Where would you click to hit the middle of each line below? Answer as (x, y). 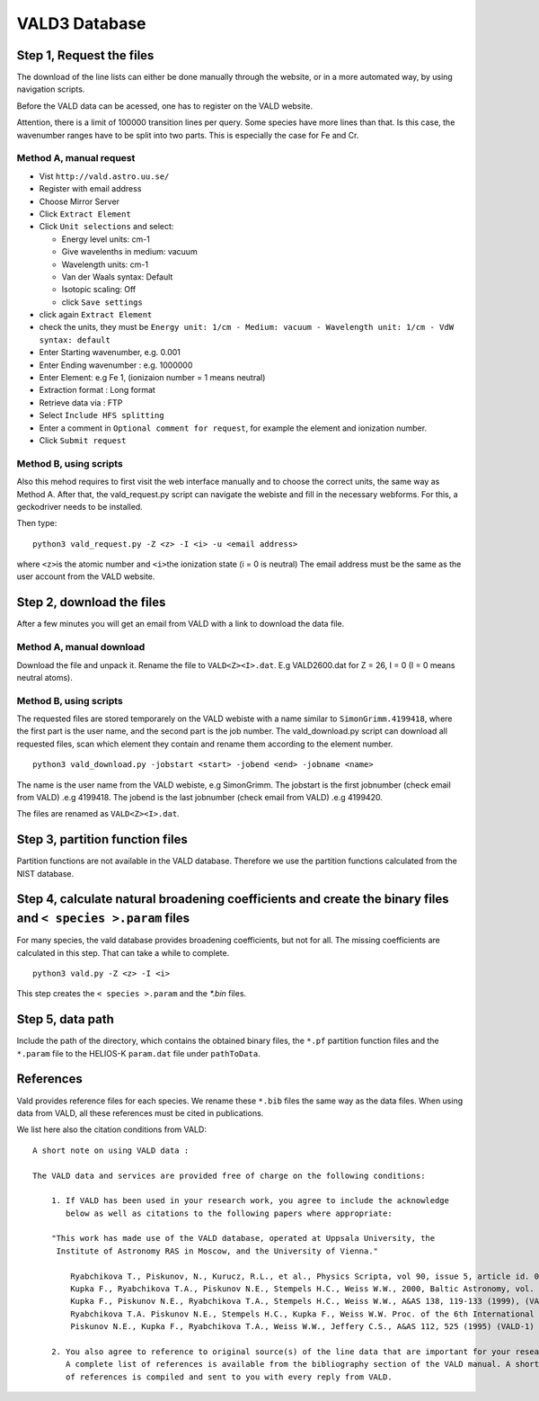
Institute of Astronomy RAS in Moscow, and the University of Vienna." (217, 1251)
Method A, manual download (81, 647)
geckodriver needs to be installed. (80, 506)
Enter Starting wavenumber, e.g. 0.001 (110, 352)
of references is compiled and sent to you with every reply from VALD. (229, 1377)
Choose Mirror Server (80, 201)
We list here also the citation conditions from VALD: (111, 1129)
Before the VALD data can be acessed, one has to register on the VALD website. (165, 106)
